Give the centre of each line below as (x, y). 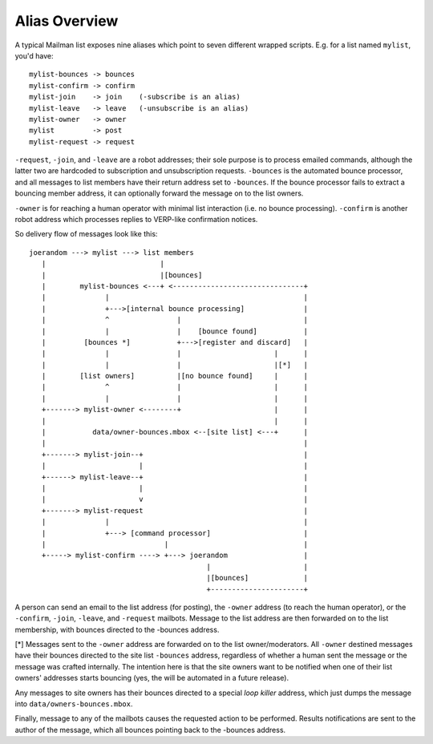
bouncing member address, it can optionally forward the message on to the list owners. (159, 193)
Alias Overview (67, 21)
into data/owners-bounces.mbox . (74, 704)
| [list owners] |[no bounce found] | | (175, 376)
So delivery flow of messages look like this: (86, 234)
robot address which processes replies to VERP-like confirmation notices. (136, 220)
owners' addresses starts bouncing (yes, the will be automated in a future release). (152, 678)
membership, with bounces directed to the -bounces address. (117, 629)
